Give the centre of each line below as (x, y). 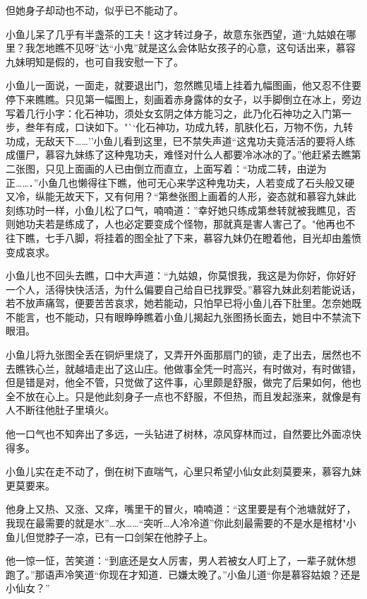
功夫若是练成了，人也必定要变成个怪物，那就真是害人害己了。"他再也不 (190, 224)
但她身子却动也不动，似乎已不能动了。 (95, 10)
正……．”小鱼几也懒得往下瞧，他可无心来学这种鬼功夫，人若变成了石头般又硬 (180, 182)
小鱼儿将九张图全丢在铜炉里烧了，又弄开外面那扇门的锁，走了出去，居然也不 (183, 355)
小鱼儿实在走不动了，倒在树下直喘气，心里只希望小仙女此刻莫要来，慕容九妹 (183, 471)
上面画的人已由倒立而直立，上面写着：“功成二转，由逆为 (195, 168)
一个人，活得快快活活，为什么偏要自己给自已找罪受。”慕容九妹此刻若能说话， (183, 289)
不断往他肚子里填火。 (65, 410)
